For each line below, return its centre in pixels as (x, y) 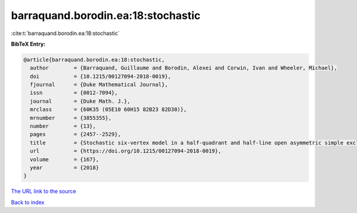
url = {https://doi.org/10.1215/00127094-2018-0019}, (126, 151)
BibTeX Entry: (28, 44)
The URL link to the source (44, 191)
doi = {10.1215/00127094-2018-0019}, (101, 76)
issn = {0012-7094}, (74, 93)
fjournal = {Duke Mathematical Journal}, (99, 85)
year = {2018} (65, 168)
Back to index (28, 202)
